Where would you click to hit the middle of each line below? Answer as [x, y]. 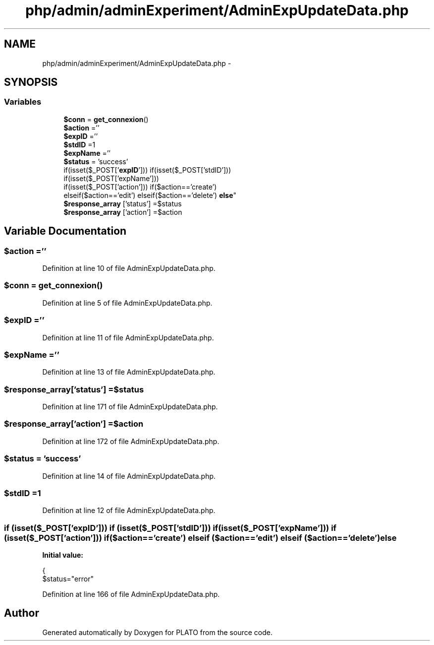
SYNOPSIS [31, 82]
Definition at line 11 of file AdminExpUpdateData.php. [128, 337]
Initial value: [63, 555]
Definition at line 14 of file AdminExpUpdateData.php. [129, 476]
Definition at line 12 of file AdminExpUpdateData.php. [129, 511]
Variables [23, 102]
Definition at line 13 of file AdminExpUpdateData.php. [129, 372]
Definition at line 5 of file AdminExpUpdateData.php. [127, 303]
